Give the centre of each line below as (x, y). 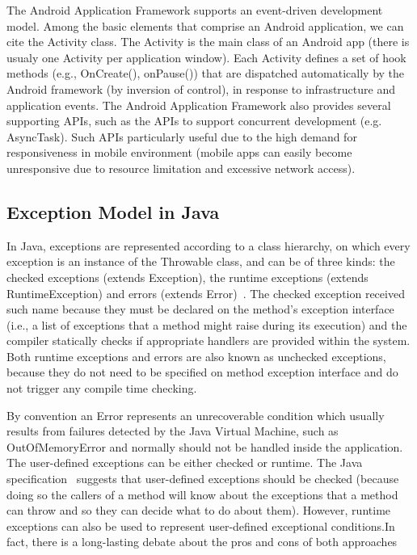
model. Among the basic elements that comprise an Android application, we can (205, 25)
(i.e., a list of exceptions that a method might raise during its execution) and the (207, 324)
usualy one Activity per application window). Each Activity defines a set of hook (206, 57)
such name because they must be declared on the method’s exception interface (200, 309)
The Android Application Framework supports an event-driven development (195, 10)
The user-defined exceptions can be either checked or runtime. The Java (185, 462)
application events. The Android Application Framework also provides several (199, 105)
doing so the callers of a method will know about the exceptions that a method (202, 494)
